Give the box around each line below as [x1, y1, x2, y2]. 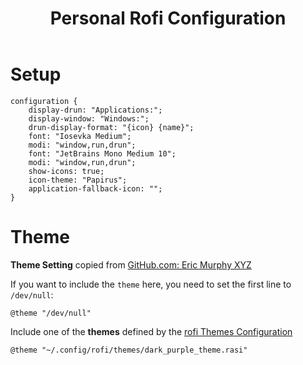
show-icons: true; [28, 166, 105, 176]
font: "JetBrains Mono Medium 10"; [28, 148, 177, 159]
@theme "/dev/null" [10, 308, 92, 318]
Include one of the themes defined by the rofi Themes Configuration [10, 325, 293, 337]
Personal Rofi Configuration [49, 7, 287, 30]
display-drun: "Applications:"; [28, 105, 163, 115]
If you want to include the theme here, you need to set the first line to [10, 278, 292, 290]
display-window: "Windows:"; [28, 113, 150, 124]
